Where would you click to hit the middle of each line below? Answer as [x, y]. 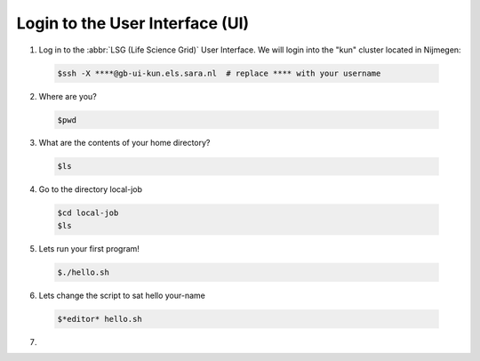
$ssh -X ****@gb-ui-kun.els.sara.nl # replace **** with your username [219, 73]
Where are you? [68, 96]
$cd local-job [88, 213]
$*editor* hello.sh [100, 319]
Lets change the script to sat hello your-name [122, 295]
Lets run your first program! [89, 248]
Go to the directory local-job [90, 189]
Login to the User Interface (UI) [133, 23]
